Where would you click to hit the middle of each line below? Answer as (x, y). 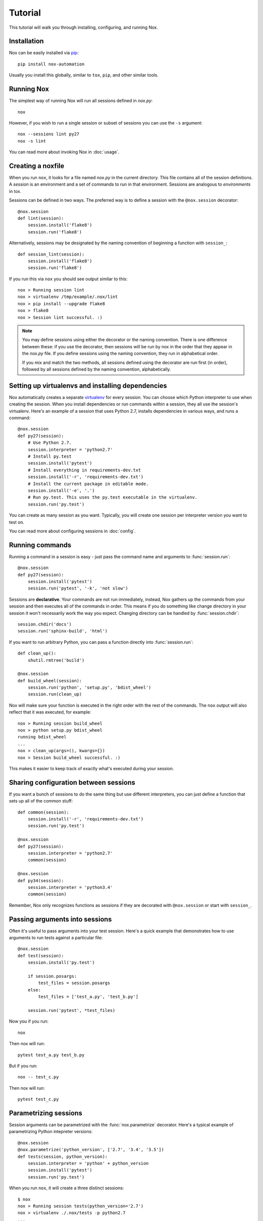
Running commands (40, 545)
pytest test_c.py (38, 1099)
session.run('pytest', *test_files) (71, 1010)
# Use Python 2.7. (50, 443)
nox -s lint (32, 141)
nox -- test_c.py (38, 1077)
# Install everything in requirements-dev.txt (84, 470)
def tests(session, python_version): (63, 1157)
